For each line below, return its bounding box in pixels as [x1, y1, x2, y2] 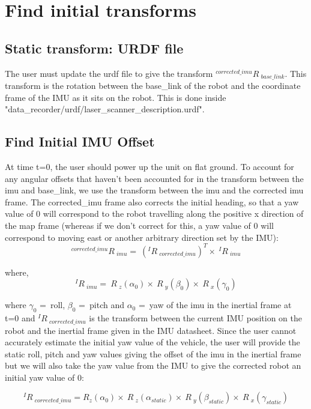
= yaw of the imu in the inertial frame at [138, 298, 292, 311]
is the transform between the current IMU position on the [89, 312, 302, 324]
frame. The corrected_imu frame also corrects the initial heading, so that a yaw [5, 195, 299, 208]
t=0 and [5, 312, 35, 324]
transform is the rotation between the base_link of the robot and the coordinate [5, 79, 301, 92]
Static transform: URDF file [5, 38, 184, 57]
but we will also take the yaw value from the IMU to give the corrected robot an [5, 359, 301, 372]
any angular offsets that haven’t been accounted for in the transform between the [5, 172, 304, 184]
